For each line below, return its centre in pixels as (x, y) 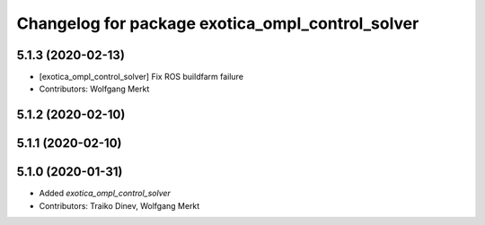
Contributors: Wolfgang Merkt (94, 89)
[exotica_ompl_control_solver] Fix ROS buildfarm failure (141, 77)
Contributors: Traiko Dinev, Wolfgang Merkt (119, 205)
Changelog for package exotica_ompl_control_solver (218, 23)
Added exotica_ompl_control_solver (105, 194)
